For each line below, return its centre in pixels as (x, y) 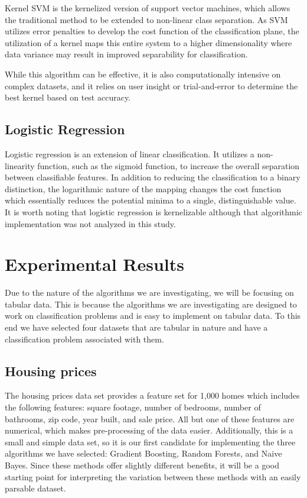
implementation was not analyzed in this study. (90, 223)
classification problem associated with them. (84, 339)
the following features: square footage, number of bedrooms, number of (133, 407)
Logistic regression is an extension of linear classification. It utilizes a (130, 153)
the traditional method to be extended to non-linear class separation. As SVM (146, 19)
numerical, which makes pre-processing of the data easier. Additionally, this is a (149, 430)
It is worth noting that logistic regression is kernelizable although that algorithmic (153, 211)
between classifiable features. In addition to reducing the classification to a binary (153, 177)
